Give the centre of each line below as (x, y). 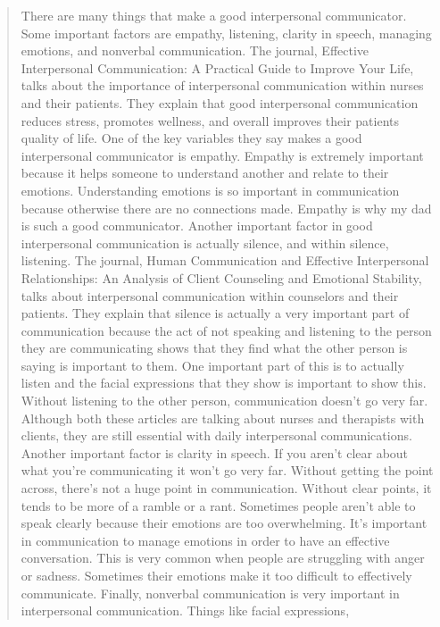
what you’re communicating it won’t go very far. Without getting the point (227, 470)
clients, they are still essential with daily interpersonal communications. (216, 435)
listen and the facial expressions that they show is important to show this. (224, 383)
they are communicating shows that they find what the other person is (214, 348)
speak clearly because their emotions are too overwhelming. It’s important (224, 523)
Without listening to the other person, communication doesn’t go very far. (224, 401)
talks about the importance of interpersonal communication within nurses (222, 85)
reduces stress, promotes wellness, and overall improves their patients (210, 120)
